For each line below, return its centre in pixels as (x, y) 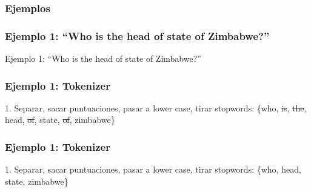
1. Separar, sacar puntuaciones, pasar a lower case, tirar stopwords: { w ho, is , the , (156, 108)
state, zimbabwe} (37, 181)
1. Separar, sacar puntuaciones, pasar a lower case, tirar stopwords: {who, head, (153, 169)
